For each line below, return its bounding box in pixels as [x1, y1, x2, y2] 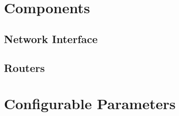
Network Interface [4, 31, 98, 46]
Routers [4, 60, 45, 75]
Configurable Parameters [4, 93, 176, 114]
